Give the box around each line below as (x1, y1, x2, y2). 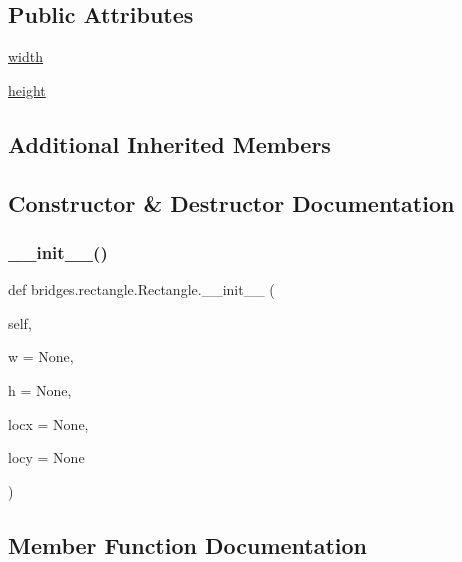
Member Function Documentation (8, 529, 368, 560)
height (8, 79, 46, 100)
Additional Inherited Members (8, 128, 331, 159)
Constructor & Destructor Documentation (8, 187, 455, 218)
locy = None (8, 447, 85, 468)
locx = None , (8, 413, 89, 434)
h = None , (8, 379, 72, 400)
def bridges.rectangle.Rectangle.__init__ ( (8, 279, 275, 300)
